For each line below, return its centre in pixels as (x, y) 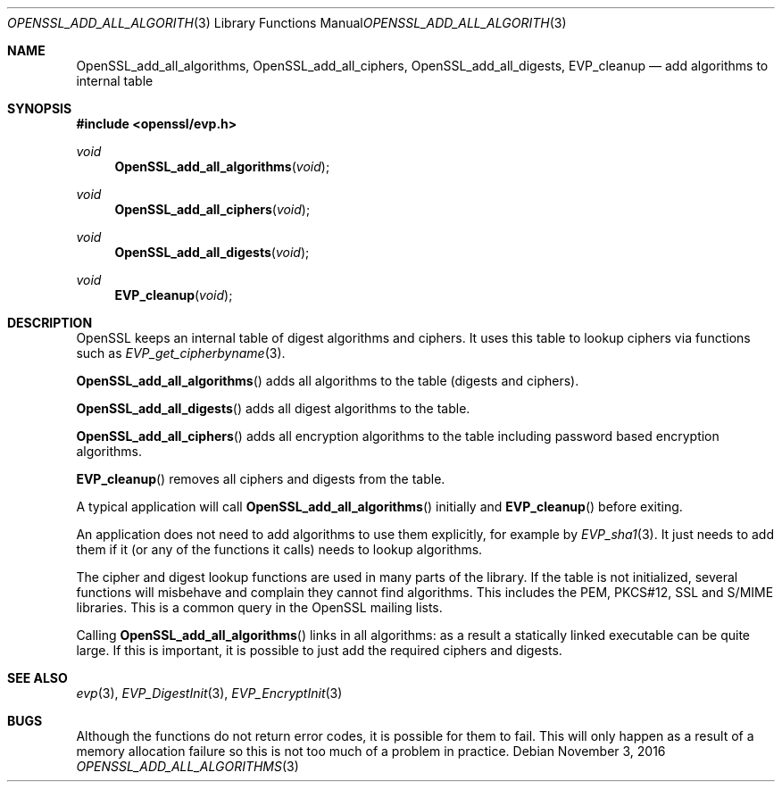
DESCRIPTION (50, 323)
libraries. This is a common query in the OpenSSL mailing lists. (259, 607)
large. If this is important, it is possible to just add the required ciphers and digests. (319, 650)
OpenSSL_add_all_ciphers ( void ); (212, 209)
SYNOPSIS (40, 108)
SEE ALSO (37, 678)
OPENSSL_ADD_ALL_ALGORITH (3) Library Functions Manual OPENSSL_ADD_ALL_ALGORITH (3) (287, 23)
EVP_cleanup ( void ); (174, 295)
